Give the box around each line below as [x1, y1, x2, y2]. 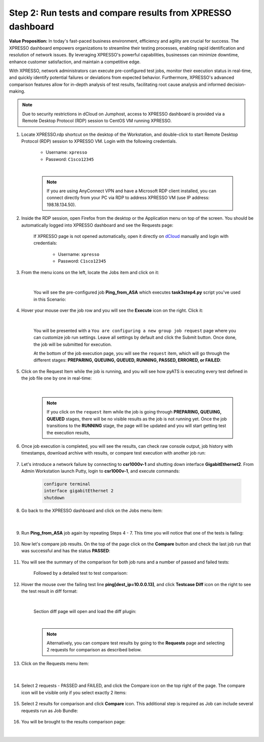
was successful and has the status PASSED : [21, 548, 110, 554]
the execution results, [46, 430, 90, 435]
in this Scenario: [33, 296, 66, 302]
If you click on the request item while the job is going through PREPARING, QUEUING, [46, 409, 222, 415]
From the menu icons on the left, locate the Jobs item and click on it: [21, 269, 159, 275]
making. [9, 88, 25, 94]
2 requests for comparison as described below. [46, 647, 142, 653]
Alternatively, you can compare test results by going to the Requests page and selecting [46, 640, 225, 646]
